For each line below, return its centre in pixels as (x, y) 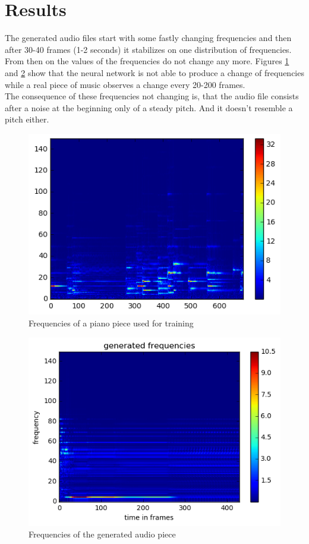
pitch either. (27, 119)
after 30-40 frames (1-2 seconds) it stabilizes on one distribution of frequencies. (148, 49)
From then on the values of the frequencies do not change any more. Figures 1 (147, 61)
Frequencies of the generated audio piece (102, 534)
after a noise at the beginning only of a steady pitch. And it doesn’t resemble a (149, 107)
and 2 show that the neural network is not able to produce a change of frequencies (154, 72)
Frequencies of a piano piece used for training (111, 323)
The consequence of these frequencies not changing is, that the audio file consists (152, 96)
